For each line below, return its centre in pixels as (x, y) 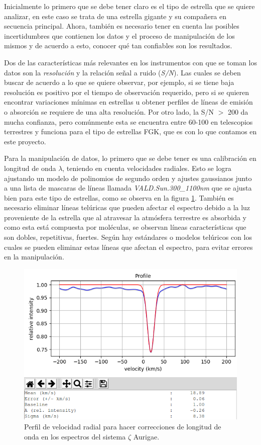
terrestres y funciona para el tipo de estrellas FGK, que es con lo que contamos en (130, 131)
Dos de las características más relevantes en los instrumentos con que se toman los (130, 62)
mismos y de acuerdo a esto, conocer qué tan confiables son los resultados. (118, 46)
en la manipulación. (34, 257)
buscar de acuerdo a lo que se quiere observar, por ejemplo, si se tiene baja (119, 82)
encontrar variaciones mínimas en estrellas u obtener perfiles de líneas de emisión (128, 102)
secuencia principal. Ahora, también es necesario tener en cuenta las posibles (122, 26)
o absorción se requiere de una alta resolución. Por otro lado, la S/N (109, 111)
